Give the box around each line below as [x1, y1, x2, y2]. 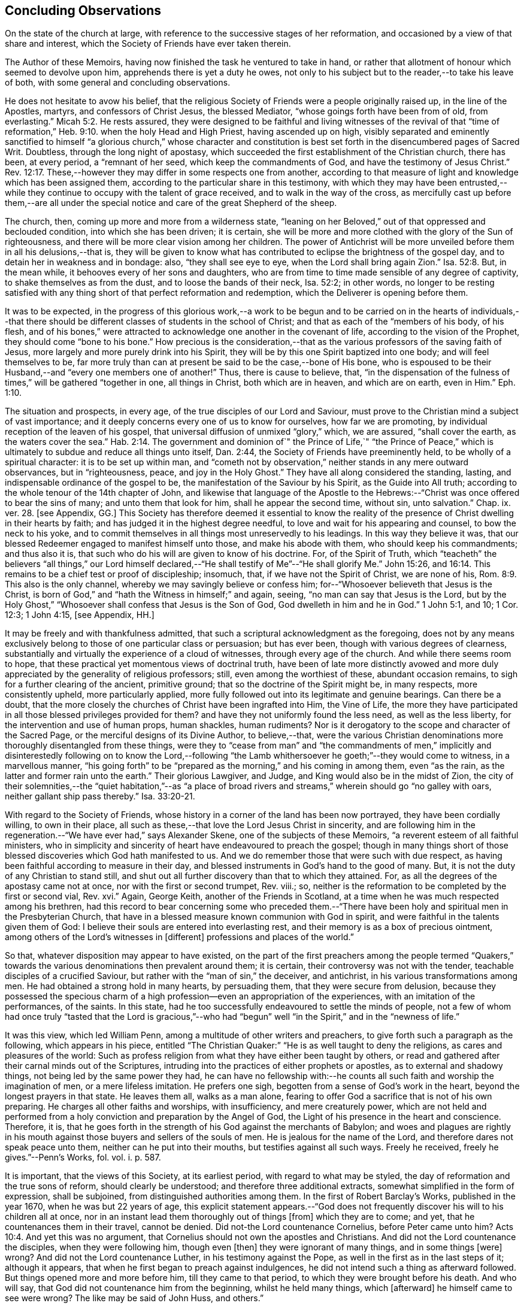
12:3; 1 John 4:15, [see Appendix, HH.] [5, 610, 155, 620]
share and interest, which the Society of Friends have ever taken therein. [5, 38, 291, 49]
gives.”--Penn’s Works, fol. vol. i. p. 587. [5, 1152, 161, 1163]
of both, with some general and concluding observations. [5, 77, 231, 88]
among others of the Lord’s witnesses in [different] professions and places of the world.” [5, 932, 354, 943]
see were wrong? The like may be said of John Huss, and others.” [5, 1293, 264, 1304]
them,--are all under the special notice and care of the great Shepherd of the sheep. [5, 198, 337, 208]
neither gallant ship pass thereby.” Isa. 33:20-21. [5, 791, 195, 802]
